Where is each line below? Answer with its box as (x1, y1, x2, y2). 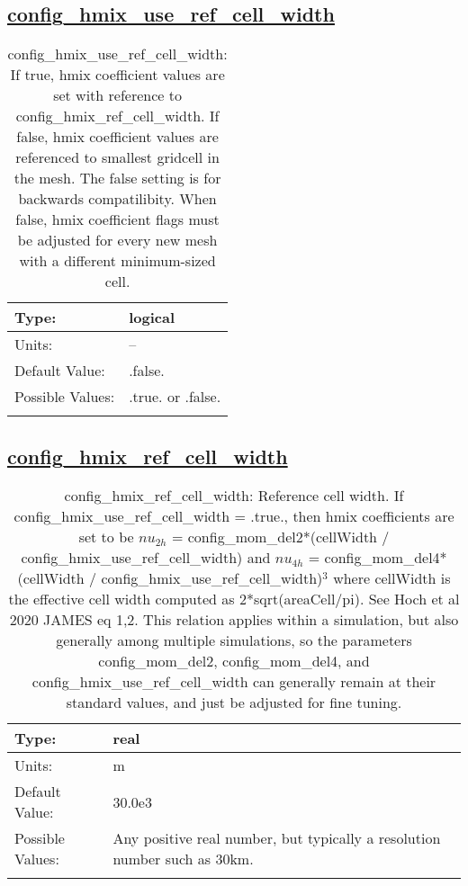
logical (129, 307, 175, 328)
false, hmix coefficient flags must (15, 209, 220, 230)
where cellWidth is (333, 568, 451, 589)
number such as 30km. (112, 848, 254, 870)
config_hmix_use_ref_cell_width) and (21, 547, 271, 568)
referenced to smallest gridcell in (15, 147, 220, 168)
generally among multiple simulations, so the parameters (56, 630, 412, 651)
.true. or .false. (129, 386, 221, 407)
